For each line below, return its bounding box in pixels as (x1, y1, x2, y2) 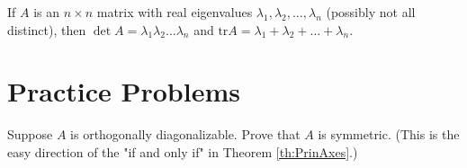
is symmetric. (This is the (318, 125, 460, 144)
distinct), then (7, 20, 86, 39)
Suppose (7, 125, 53, 144)
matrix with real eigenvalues (96, 3, 253, 21)
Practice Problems (7, 73, 240, 110)
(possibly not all (326, 3, 416, 21)
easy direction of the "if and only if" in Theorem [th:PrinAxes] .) (7, 142, 358, 161)
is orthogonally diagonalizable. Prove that (70, 125, 301, 144)
